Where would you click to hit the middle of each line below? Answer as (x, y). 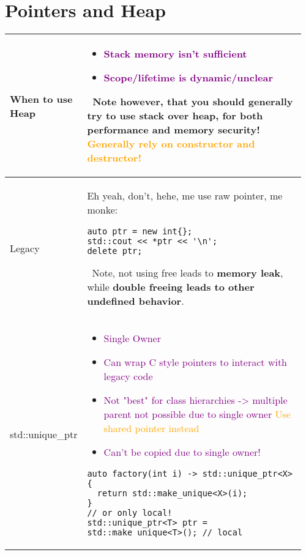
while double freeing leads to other (171, 287)
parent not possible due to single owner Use (197, 414)
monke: (103, 210)
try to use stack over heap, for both (175, 116)
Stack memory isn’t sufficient (175, 54)
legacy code (128, 376)
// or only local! (130, 513)
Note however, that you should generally (193, 102)
